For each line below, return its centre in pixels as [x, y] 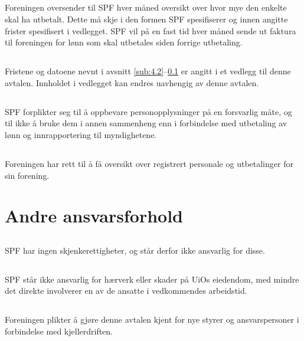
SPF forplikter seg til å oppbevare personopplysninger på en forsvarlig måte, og [148, 111]
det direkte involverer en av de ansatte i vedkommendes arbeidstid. [126, 291]
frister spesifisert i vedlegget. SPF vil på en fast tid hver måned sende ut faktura [151, 30]
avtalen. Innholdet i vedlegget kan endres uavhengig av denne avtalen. [132, 82]
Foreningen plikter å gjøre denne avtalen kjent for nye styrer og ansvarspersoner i [152, 319]
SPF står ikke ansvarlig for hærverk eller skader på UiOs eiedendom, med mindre [152, 279]
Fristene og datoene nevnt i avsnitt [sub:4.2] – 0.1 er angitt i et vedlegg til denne [148, 71]
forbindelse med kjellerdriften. [59, 331]
